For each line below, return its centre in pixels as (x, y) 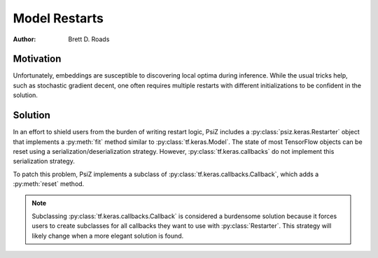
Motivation (37, 59)
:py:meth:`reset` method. (49, 184)
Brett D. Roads (89, 39)
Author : (24, 39)
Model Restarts (58, 18)
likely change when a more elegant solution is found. (108, 236)
